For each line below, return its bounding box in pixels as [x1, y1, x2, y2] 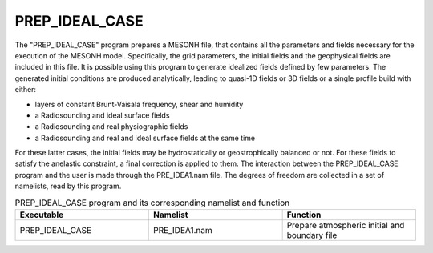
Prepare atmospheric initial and [286, 220, 405, 231]
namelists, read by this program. [14, 181, 122, 191]
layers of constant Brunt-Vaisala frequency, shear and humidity [34, 99, 244, 109]
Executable [19, 209, 64, 220]
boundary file [286, 230, 338, 240]
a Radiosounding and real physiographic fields [34, 122, 188, 131]
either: [14, 85, 36, 94]
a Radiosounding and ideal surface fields [34, 110, 170, 120]
